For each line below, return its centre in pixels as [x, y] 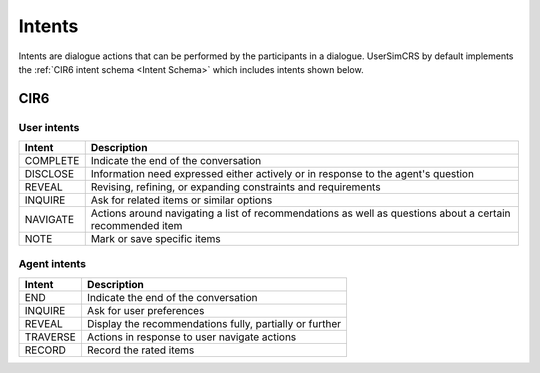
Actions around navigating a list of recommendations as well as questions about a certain [300, 213]
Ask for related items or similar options [181, 200]
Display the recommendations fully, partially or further [214, 323]
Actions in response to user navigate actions [191, 337]
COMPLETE [52, 161]
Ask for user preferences [145, 310]
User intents [49, 127]
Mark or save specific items [155, 239]
